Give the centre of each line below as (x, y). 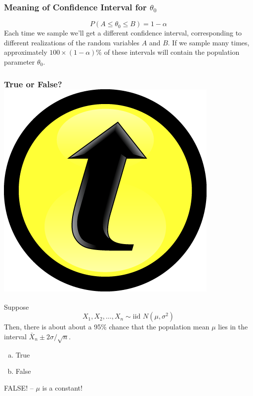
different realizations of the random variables (72, 42)
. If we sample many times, (209, 42)
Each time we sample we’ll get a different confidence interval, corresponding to (123, 33)
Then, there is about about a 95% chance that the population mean (107, 327)
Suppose (17, 306)
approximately (26, 52)
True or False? (33, 84)
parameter (20, 62)
